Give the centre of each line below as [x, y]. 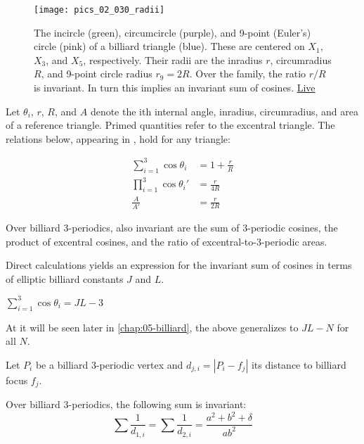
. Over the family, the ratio [248, 74]
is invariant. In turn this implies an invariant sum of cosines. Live [175, 88]
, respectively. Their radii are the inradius [173, 59]
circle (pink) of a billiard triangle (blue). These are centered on [169, 46]
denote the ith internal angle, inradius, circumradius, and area [225, 111]
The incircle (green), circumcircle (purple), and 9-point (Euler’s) [173, 32]
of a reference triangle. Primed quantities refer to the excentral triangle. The [170, 125]
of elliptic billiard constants [65, 278]
